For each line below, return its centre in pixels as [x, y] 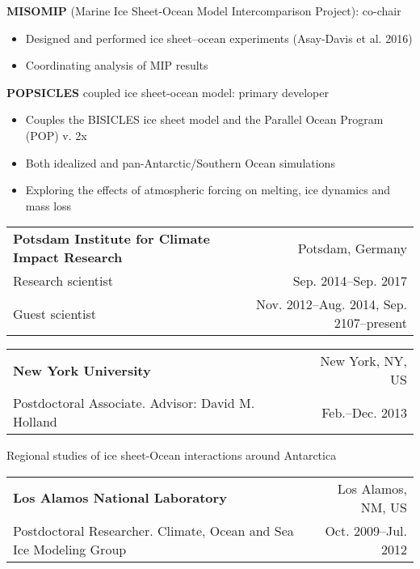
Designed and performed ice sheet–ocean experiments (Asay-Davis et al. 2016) [219, 38]
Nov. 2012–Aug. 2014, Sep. [331, 304]
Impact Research [68, 257]
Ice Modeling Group [70, 549]
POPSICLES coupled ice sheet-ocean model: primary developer [168, 92]
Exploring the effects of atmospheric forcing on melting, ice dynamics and [208, 190]
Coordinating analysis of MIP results [117, 65]
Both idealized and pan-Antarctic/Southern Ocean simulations [180, 162]
